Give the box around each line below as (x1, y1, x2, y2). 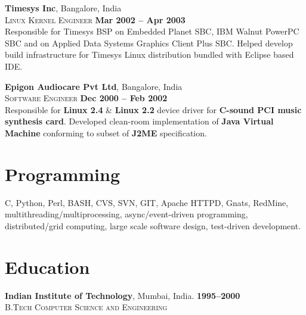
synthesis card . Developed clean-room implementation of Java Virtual (5, 115, 274, 127)
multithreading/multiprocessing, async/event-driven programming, (5, 208, 248, 220)
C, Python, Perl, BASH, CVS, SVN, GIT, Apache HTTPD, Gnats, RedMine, (5, 196, 289, 208)
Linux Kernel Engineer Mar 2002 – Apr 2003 (5, 13, 186, 26)
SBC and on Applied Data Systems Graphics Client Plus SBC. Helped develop (5, 36, 293, 49)
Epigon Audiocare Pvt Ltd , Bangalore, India (5, 80, 183, 92)
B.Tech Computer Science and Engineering (5, 301, 168, 313)
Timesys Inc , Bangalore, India (5, 2, 122, 14)
